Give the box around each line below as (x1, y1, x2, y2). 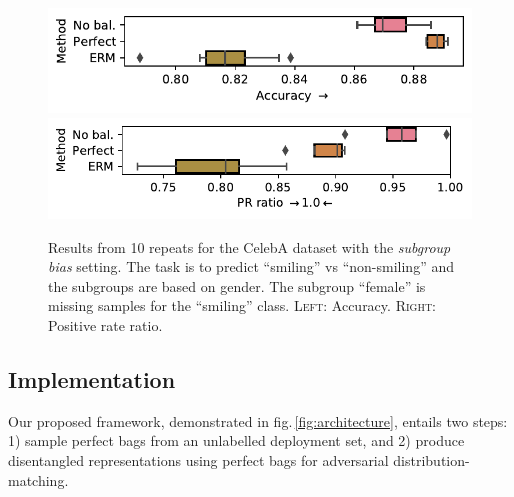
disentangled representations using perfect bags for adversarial (8, 450, 389, 470)
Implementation (8, 364, 176, 394)
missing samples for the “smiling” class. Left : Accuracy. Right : (48, 295, 437, 316)
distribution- (393, 450, 470, 470)
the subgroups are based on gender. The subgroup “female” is (48, 275, 426, 296)
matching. (8, 469, 69, 490)
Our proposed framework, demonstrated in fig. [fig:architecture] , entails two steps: (8, 410, 508, 431)
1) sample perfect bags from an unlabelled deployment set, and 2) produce (8, 430, 465, 451)
